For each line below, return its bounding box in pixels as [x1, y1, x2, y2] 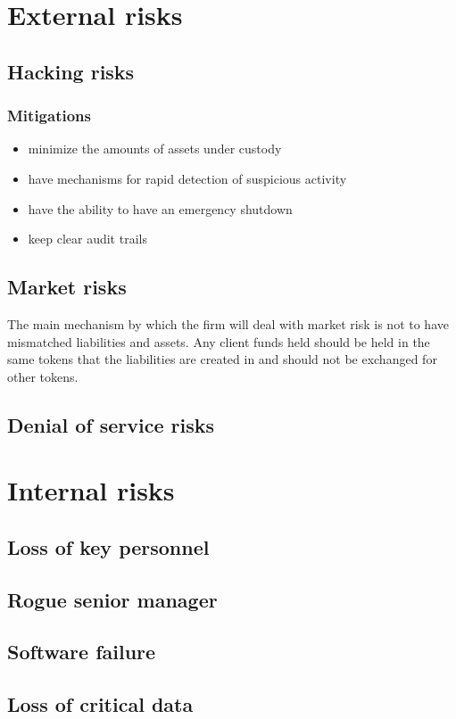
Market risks [7, 273, 127, 301]
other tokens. [7, 367, 79, 385]
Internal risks [7, 472, 175, 508]
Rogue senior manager [7, 585, 218, 613]
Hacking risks [7, 57, 135, 85]
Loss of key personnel [7, 533, 210, 560]
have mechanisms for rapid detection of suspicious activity [28, 169, 347, 187]
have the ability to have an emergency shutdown [28, 199, 293, 218]
